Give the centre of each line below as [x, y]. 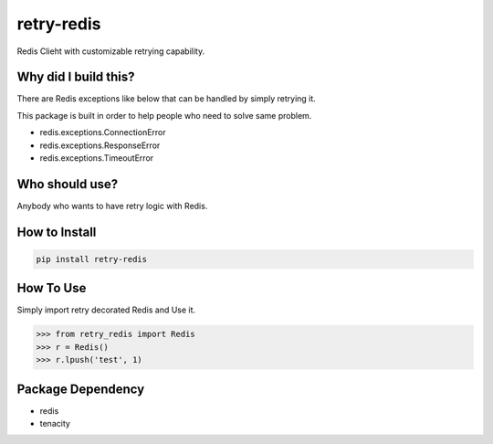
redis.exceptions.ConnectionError [103, 132]
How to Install [57, 232]
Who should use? [68, 184]
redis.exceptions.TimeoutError [97, 158]
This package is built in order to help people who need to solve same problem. [164, 115]
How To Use [52, 288]
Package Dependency [81, 389]
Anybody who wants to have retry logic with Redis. [112, 206]
